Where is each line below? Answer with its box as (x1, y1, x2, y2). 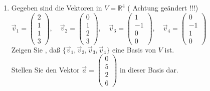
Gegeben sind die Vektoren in (11, 2, 102, 12)
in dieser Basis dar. (119, 64, 178, 74)
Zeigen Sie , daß (11, 44, 61, 54)
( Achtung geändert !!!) (127, 2, 198, 12)
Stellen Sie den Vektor (11, 64, 80, 74)
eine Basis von (112, 44, 156, 54)
